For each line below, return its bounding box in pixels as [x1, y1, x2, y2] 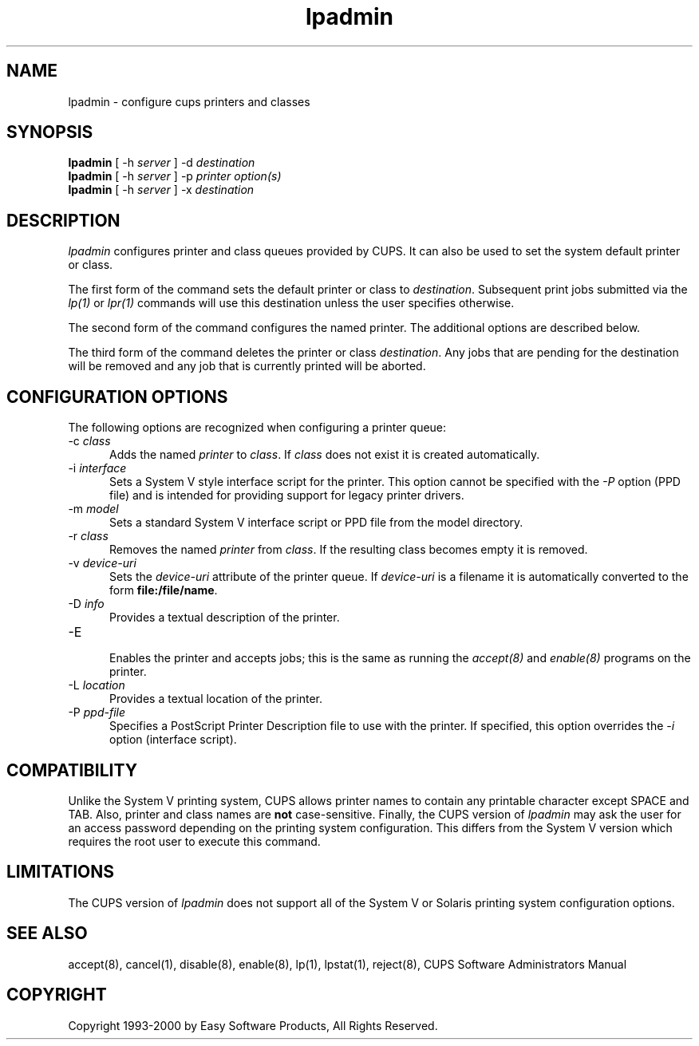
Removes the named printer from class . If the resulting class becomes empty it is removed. [109, 543, 588, 557]
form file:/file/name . [109, 583, 218, 598]
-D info [68, 597, 105, 611]
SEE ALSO [6, 923, 88, 944]
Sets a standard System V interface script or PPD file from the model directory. [109, 515, 523, 530]
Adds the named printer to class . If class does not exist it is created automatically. [109, 448, 540, 462]
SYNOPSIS [6, 122, 93, 143]
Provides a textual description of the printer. [109, 610, 340, 625]
